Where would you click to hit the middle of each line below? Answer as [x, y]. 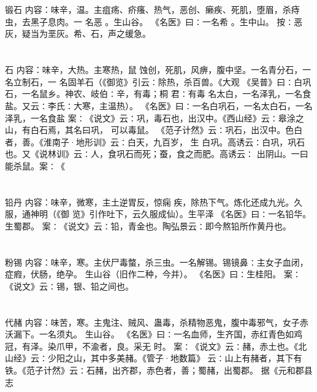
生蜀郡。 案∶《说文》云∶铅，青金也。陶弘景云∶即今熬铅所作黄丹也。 [148, 225]
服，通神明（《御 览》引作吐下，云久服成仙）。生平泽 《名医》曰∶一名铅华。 [158, 214]
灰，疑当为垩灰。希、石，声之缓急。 [78, 33]
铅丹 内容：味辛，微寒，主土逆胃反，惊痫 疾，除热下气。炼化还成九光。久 [154, 202]
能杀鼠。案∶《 [35, 165]
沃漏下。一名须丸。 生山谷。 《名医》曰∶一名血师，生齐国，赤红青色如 [150, 334]
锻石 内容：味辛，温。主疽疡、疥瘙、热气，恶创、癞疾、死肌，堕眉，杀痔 [152, 10]
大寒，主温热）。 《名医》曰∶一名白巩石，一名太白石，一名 [193, 105]
